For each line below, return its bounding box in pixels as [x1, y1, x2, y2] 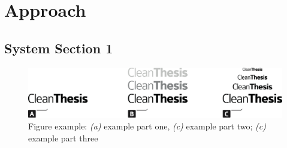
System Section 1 [4, 38, 113, 57]
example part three [28, 131, 98, 144]
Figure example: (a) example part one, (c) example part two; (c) [28, 120, 266, 132]
